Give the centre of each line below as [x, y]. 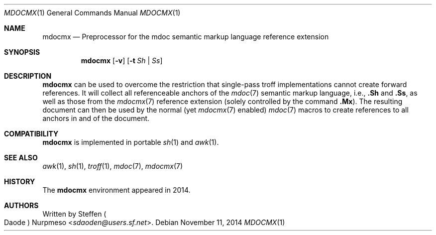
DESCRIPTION [28, 76]
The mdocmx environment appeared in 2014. [116, 190]
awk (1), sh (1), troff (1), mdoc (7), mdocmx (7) [113, 166]
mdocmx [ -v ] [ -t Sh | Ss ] [122, 60]
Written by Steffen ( [74, 214]
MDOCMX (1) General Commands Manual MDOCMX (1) [92, 13]
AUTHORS [21, 205]
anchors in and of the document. [96, 118]
